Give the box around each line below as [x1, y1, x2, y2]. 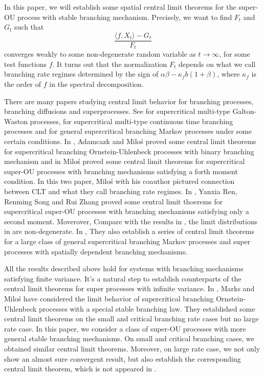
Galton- [232, 106, 257, 116]
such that [14, 21, 44, 32]
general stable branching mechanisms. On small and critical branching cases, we [4, 333, 255, 344]
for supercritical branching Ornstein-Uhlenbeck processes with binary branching [4, 146, 254, 156]
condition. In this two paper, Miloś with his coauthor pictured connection [4, 176, 235, 186]
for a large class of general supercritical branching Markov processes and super [4, 235, 251, 246]
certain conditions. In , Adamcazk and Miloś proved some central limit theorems [4, 136, 256, 147]
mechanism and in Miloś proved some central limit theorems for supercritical [4, 156, 245, 167]
